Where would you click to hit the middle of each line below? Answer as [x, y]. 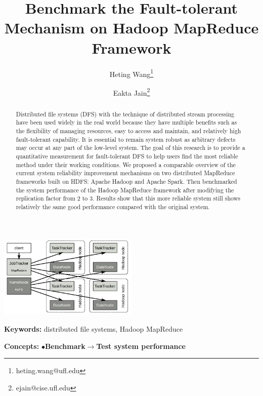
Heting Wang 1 [131, 73]
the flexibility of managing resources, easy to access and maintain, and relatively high [128, 131]
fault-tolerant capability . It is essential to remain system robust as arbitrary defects [126, 139]
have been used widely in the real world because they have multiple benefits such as [126, 122]
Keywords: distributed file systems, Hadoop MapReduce [94, 328]
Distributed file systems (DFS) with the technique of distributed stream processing [125, 114]
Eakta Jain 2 [131, 92]
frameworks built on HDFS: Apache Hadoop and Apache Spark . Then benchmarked [126, 182]
